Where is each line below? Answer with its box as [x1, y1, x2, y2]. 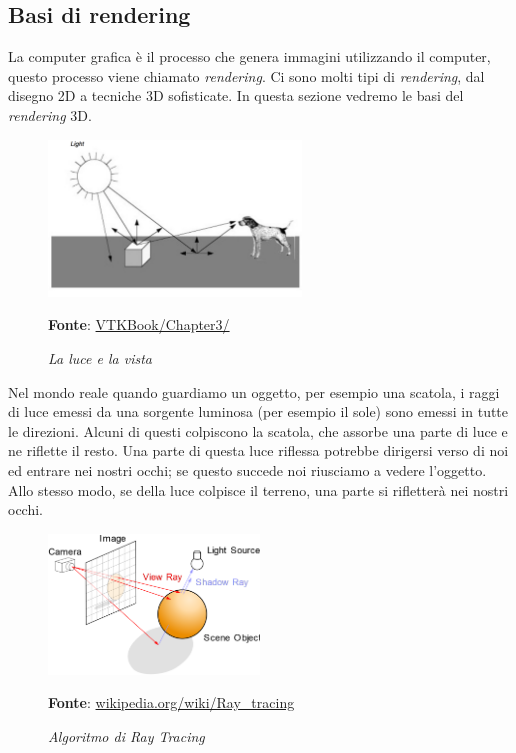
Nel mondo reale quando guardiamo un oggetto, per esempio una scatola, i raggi [8, 381, 500, 402]
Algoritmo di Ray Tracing [48, 725, 205, 746]
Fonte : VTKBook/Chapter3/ [48, 314, 230, 335]
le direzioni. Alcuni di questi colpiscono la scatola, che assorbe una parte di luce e [8, 420, 508, 441]
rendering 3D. [8, 104, 92, 125]
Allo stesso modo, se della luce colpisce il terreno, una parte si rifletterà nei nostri [8, 479, 509, 500]
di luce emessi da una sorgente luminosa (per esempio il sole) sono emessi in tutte [8, 401, 509, 422]
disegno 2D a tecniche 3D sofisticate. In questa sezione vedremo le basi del [8, 85, 464, 106]
